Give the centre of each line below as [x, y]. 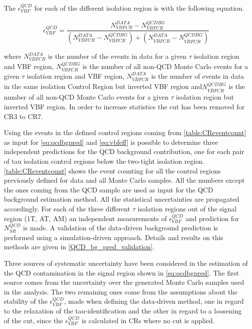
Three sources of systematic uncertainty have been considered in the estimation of [126, 263]
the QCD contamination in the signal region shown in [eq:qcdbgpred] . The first [121, 272]
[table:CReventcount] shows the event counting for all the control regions [112, 170]
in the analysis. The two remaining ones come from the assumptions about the [121, 291]
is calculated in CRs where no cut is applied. [148, 320]
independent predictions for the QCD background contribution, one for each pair [124, 151]
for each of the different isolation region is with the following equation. [139, 8]
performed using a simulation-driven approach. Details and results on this [114, 237]
